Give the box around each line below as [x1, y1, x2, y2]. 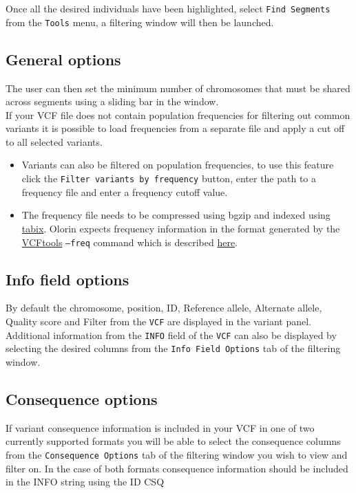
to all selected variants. [6, 134, 103, 149]
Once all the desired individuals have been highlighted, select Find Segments [6, 1, 331, 15]
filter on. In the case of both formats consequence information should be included [6, 461, 348, 475]
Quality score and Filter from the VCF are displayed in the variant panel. [6, 314, 311, 328]
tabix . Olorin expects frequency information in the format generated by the [21, 221, 340, 235]
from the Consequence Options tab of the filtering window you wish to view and [6, 447, 348, 461]
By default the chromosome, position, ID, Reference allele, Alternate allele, [6, 300, 322, 315]
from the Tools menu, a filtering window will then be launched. [6, 14, 274, 29]
